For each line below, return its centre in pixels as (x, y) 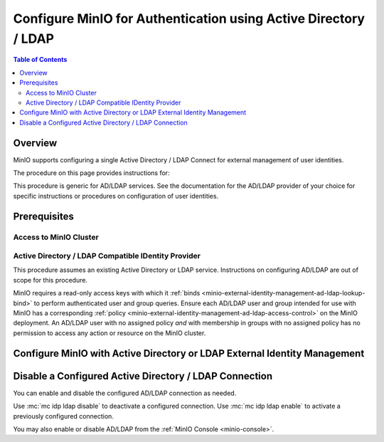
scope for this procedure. (50, 280)
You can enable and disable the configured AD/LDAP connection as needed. (125, 393)
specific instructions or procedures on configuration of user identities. (116, 196)
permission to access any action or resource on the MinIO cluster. (110, 333)
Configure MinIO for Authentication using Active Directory (189, 19)
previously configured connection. (63, 416)
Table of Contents (40, 60)
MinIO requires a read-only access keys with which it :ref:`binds (107, 293)
